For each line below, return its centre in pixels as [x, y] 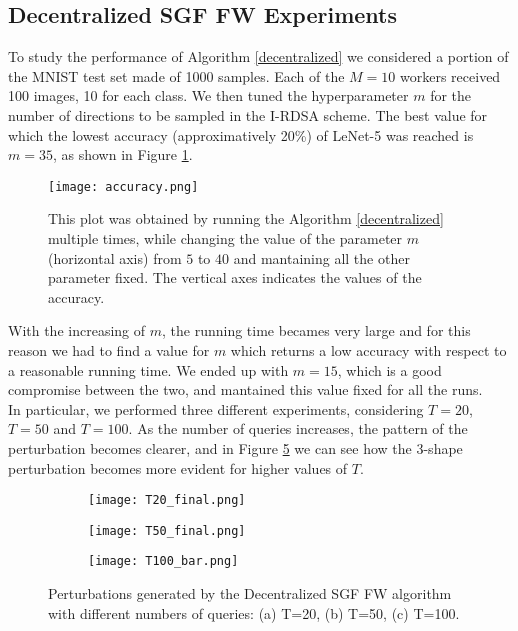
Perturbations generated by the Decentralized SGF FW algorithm [250, 593]
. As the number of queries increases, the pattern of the [298, 428]
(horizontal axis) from [115, 257]
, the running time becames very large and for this [316, 330]
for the [451, 95]
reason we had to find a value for [109, 349]
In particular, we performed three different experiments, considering [216, 408]
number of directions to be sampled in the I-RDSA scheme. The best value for [248, 114]
